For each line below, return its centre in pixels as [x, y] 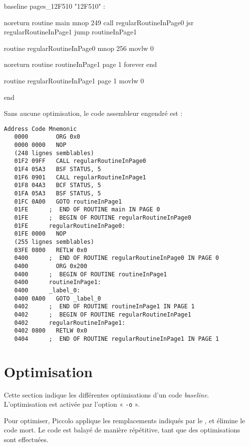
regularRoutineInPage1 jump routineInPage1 [70, 32]
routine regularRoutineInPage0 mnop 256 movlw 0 [79, 48]
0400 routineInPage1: [58, 282]
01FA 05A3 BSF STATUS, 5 [58, 193]
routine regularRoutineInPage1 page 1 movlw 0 [74, 80]
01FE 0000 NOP [40, 234]
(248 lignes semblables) [54, 153]
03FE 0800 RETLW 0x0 [51, 250]
